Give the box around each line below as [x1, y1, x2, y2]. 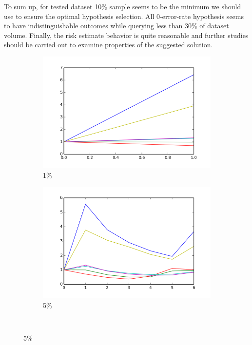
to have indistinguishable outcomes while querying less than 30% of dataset [4, 20, 229, 31]
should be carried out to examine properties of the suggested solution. [4, 39, 213, 50]
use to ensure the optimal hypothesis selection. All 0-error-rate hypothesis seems [4, 11, 244, 21]
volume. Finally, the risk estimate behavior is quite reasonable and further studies [4, 30, 249, 40]
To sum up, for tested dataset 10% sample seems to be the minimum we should [4, 1, 241, 11]
